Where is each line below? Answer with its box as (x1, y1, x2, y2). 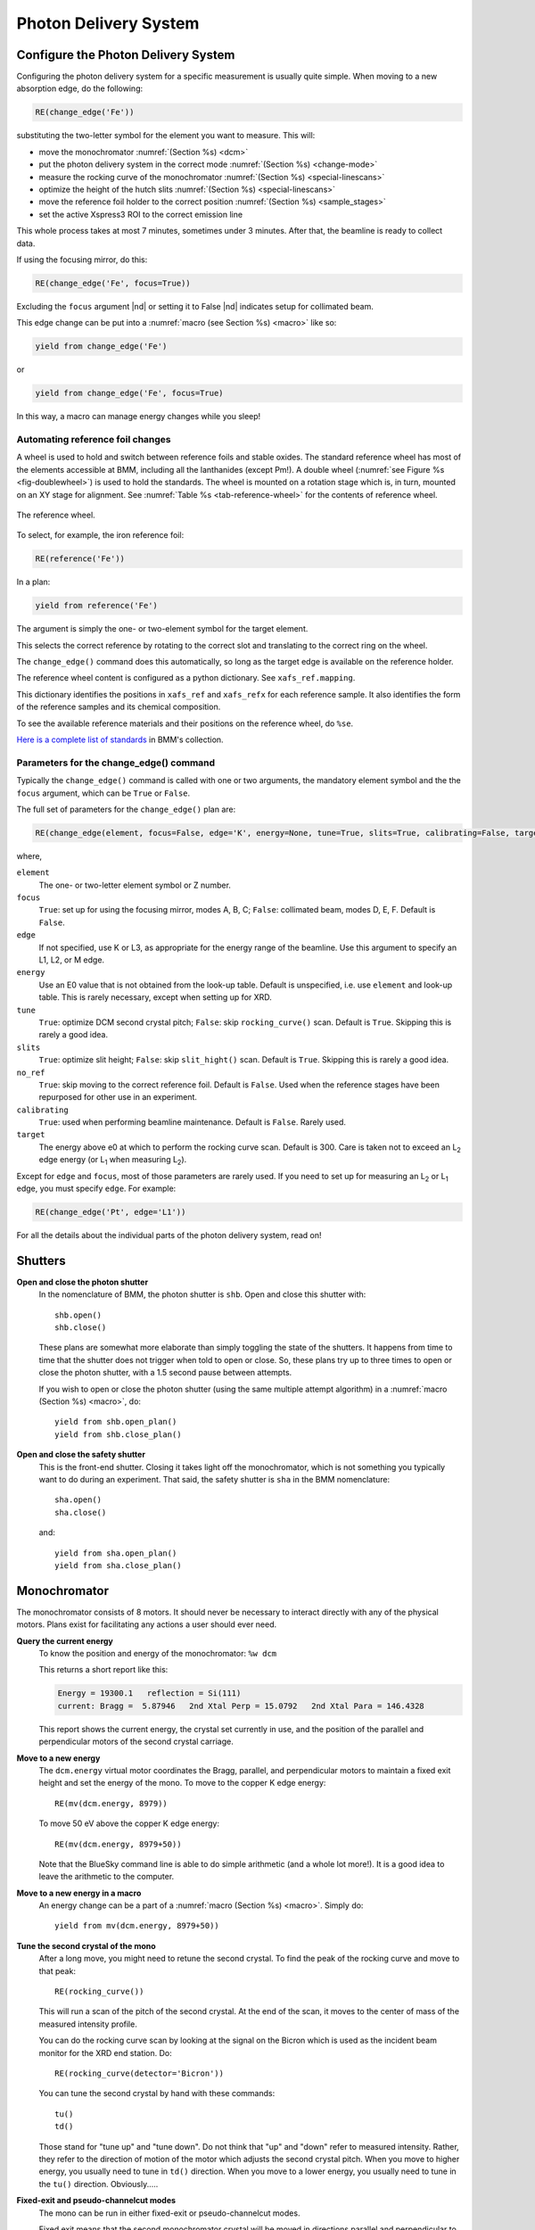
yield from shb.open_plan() (54, 1416, 177, 1427)
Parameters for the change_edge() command (16, 756, 216, 769)
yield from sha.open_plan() (54, 1548, 177, 1558)
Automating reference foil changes (16, 434, 171, 445)
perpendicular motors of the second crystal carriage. (38, 1736, 234, 1747)
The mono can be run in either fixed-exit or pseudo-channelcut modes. (38, 2208, 300, 2218)
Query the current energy (16, 1635, 113, 1646)
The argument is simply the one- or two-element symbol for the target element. (16, 624, 309, 634)
